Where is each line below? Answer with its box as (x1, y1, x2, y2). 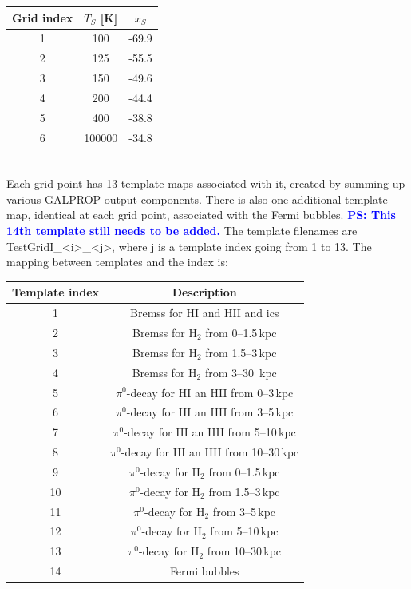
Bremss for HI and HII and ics (130, 304, 279, 321)
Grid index (12, 9, 73, 26)
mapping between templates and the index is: (6, 253, 228, 270)
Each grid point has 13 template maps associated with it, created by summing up (6, 175, 405, 192)
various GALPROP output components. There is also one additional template (6, 190, 388, 207)
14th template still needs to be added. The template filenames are (6, 222, 358, 239)
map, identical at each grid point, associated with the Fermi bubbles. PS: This (6, 206, 396, 223)
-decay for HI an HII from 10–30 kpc (121, 444, 299, 460)
